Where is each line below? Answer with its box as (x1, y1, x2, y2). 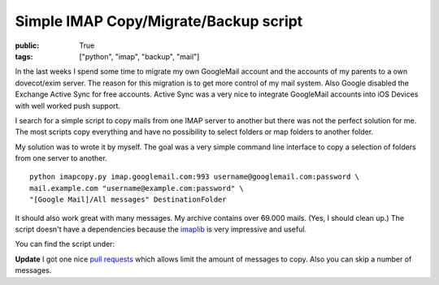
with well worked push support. (15, 101, 121, 110)
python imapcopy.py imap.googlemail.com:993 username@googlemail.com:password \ (29, 172, 360, 182)
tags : (15, 51, 33, 61)
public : (15, 41, 40, 50)
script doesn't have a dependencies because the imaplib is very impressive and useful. (15, 224, 307, 235)
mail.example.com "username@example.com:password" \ (29, 184, 244, 192)
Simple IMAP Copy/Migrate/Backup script (15, 12, 303, 30)
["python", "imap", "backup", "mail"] (79, 51, 200, 61)
